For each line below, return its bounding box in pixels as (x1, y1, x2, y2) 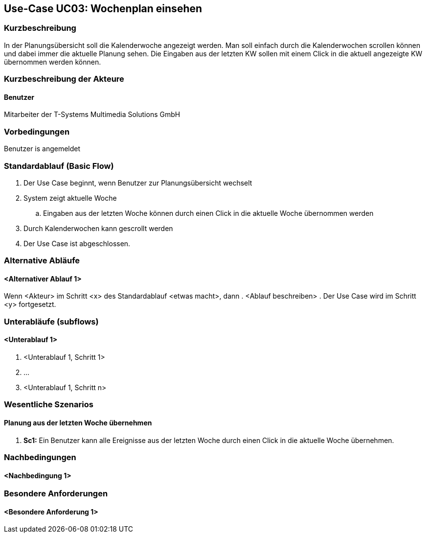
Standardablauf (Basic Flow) (4, 161, 114, 171)
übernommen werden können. (4, 57, 101, 66)
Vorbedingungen (4, 126, 70, 137)
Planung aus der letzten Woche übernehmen (4, 419, 152, 427)
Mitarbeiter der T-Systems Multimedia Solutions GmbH (4, 110, 180, 119)
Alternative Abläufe (4, 256, 80, 266)
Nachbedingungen (4, 452, 76, 463)
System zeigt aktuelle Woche (23, 193, 117, 202)
